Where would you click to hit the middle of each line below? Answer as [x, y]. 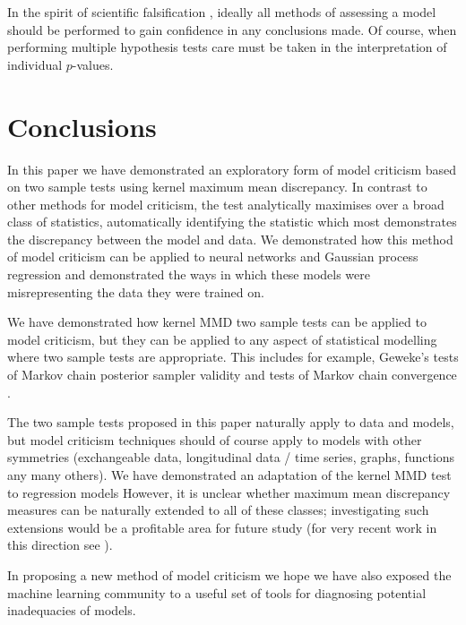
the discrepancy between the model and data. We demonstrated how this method [230, 239]
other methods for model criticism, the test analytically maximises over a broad [226, 204]
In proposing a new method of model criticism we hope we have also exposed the [229, 574]
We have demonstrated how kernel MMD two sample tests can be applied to [217, 322]
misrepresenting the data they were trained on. [136, 291]
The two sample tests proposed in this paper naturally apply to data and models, [231, 422]
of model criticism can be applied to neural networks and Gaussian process [213, 257]
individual [35, 64]
